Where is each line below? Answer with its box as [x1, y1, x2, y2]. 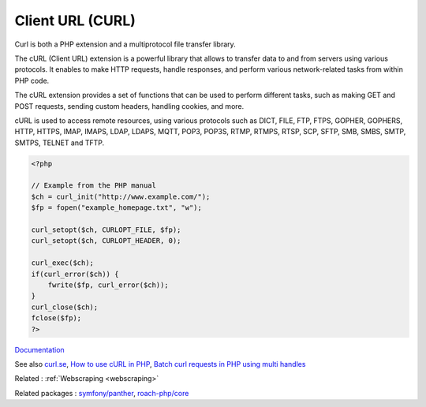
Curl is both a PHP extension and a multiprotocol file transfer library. [14, 39, 236, 49]
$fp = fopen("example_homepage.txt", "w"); [31, 203, 203, 212]
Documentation [14, 345, 65, 354]
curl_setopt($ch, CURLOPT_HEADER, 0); [31, 237, 181, 245]
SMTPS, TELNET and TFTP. [14, 138, 105, 147]
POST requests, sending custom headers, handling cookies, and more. [14, 101, 245, 110]
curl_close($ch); [31, 302, 99, 312]
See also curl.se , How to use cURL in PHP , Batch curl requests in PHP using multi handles [14, 359, 306, 368]
